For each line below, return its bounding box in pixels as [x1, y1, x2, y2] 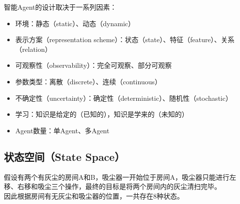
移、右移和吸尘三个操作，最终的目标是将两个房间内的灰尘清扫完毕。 [4, 181, 221, 191]
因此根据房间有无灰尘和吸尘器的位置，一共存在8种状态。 [4, 190, 184, 201]
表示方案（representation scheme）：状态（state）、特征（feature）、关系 [15, 34, 235, 45]
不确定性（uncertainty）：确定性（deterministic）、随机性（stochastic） [15, 93, 232, 103]
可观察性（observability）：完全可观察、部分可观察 [15, 60, 172, 70]
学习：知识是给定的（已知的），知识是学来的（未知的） [15, 109, 189, 119]
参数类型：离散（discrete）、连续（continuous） [15, 76, 161, 86]
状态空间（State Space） [4, 149, 125, 164]
